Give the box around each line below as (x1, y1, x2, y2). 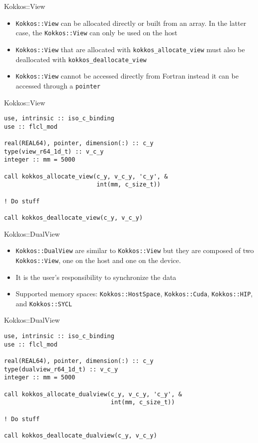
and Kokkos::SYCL (15, 298, 72, 308)
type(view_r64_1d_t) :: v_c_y (4, 148, 104, 155)
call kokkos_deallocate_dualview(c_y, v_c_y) (4, 432, 157, 439)
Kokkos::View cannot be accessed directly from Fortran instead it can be (15, 71, 239, 81)
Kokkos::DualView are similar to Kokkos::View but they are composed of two (15, 245, 254, 256)
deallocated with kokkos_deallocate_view (15, 54, 147, 64)
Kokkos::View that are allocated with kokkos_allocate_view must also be (15, 44, 245, 54)
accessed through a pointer (15, 80, 100, 90)
